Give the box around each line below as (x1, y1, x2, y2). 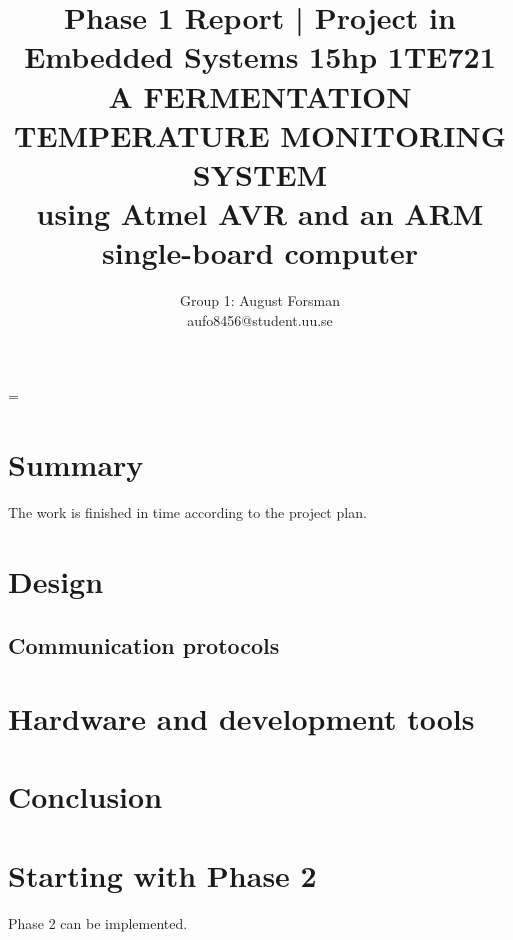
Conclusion (8, 776, 163, 817)
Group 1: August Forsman (180, 290, 340, 311)
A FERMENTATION (108, 75, 412, 116)
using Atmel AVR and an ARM (36, 193, 484, 234)
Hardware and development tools (8, 698, 475, 739)
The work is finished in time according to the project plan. (8, 502, 367, 523)
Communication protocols (8, 629, 280, 660)
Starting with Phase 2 (8, 854, 317, 895)
